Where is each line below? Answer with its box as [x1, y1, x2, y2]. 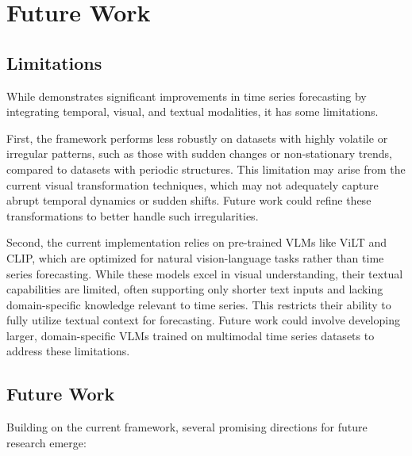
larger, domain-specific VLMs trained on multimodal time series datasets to [6, 327, 375, 343]
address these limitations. [6, 343, 130, 359]
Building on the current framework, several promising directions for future [6, 419, 368, 435]
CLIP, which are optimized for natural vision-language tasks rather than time [6, 249, 384, 266]
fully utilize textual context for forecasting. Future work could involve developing [6, 312, 400, 328]
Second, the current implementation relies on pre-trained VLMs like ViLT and [6, 234, 387, 251]
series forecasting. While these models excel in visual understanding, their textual [6, 265, 403, 282]
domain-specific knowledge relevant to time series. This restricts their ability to [6, 296, 391, 312]
